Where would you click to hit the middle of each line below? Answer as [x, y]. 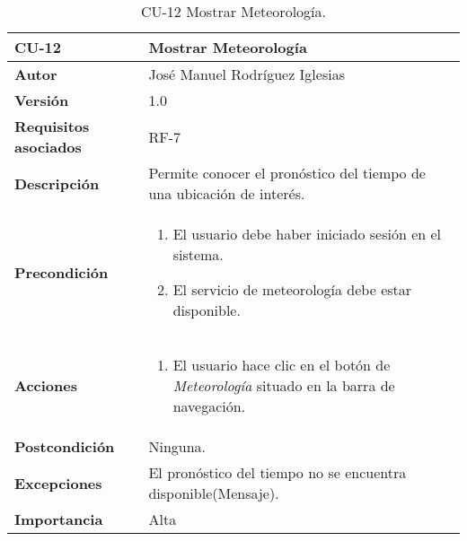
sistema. [198, 254]
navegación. [209, 406]
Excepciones [58, 483]
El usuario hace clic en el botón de [282, 365]
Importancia [59, 519]
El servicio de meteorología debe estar [292, 289]
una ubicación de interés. [227, 193]
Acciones [46, 385]
